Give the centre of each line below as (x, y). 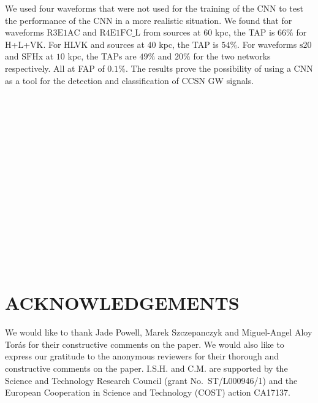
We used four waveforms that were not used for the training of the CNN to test (154, 8)
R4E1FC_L (120, 33)
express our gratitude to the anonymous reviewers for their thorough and (142, 356)
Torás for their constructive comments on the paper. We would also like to (145, 344)
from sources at (172, 32)
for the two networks (232, 56)
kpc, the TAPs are (102, 56)
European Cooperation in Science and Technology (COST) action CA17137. (148, 392)
